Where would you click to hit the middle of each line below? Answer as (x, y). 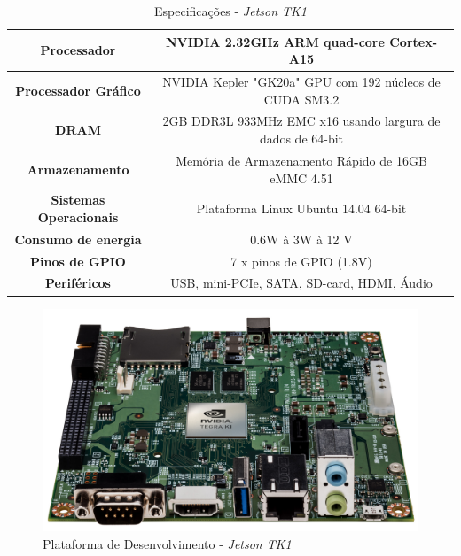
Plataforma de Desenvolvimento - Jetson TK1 (167, 543)
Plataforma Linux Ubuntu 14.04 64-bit (301, 208)
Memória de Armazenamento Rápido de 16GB (301, 160)
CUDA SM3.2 (301, 99)
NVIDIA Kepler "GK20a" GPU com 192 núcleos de (301, 82)
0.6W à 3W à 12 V (301, 239)
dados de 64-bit (301, 139)
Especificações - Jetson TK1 (230, 11)
